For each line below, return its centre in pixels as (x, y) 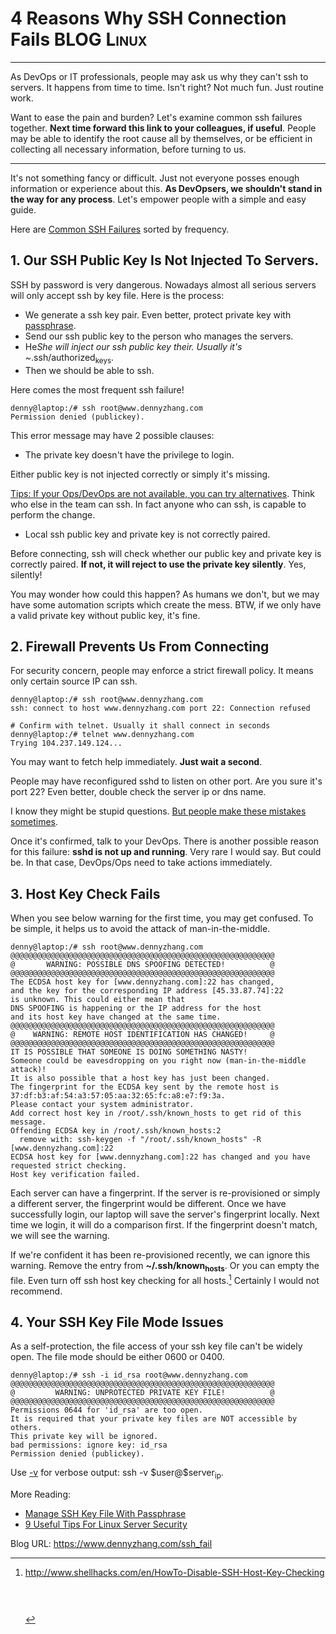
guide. (23, 209)
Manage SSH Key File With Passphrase (105, 1514)
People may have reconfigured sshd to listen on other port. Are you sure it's (166, 781)
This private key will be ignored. (84, 1437)
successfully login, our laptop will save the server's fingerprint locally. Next (165, 1214)
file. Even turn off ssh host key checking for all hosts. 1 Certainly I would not (165, 1279)
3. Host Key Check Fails (85, 893)
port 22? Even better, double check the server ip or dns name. (138, 792)
